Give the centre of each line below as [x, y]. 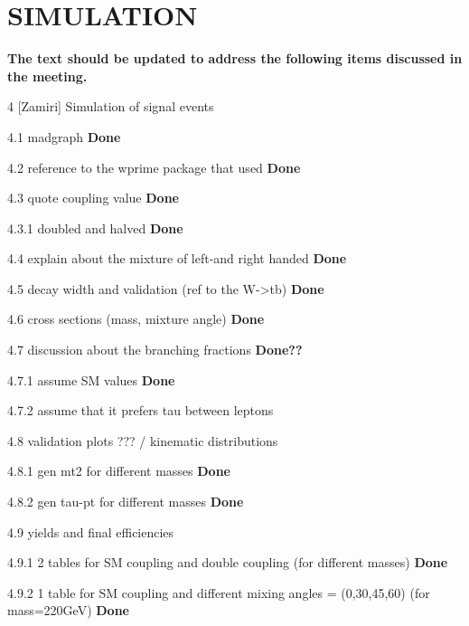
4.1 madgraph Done [64, 136]
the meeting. [47, 76]
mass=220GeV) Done [68, 610]
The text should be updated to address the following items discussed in [235, 58]
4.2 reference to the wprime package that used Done [154, 167]
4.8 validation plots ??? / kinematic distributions [143, 440]
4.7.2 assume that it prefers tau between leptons [141, 410]
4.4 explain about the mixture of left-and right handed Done [177, 258]
